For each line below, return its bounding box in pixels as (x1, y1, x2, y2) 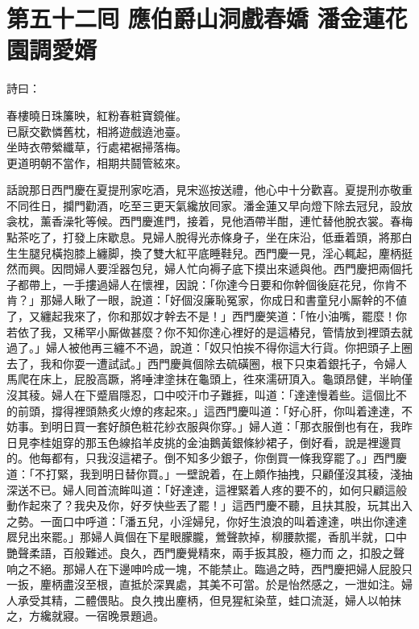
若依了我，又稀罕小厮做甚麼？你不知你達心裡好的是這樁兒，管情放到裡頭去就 (6, 323, 413, 340)
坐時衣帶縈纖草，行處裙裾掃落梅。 (6, 139, 187, 155)
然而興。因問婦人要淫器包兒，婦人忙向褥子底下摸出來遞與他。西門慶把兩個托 (6, 260, 413, 277)
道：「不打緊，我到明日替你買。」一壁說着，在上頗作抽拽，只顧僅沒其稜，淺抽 (6, 465, 413, 482)
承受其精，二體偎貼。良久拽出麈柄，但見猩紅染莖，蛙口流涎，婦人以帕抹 (17, 591, 401, 608)
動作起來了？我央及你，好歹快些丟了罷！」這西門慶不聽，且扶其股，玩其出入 (6, 497, 413, 514)
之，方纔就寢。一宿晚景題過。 (6, 607, 164, 624)
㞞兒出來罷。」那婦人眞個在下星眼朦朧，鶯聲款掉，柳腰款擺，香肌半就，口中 (6, 528, 407, 545)
